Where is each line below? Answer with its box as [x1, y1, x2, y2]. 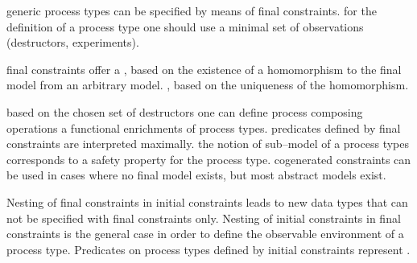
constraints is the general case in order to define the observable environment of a [6, 225, 404, 242]
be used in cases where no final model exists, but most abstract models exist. [6, 166, 386, 183]
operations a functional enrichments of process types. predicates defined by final [6, 119, 401, 136]
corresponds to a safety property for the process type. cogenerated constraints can [6, 150, 411, 167]
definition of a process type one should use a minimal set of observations [6, 18, 364, 35]
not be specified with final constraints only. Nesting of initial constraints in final [6, 209, 401, 226]
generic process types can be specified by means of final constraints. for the [6, 2, 377, 18]
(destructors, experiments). [6, 34, 139, 51]
